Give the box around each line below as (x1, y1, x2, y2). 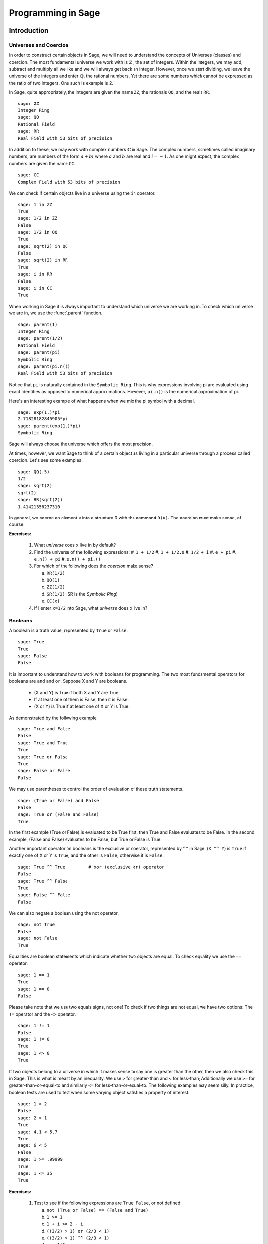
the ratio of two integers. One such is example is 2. (9, 80, 114, 86)
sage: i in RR (18, 271, 52, 277)
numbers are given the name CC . (9, 160, 76, 166)
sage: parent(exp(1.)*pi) (18, 423, 81, 429)
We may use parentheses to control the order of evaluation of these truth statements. (9, 786, 184, 792)
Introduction (9, 26, 49, 35)
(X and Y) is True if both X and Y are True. (34, 689, 120, 695)
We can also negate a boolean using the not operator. (9, 910, 119, 916)
